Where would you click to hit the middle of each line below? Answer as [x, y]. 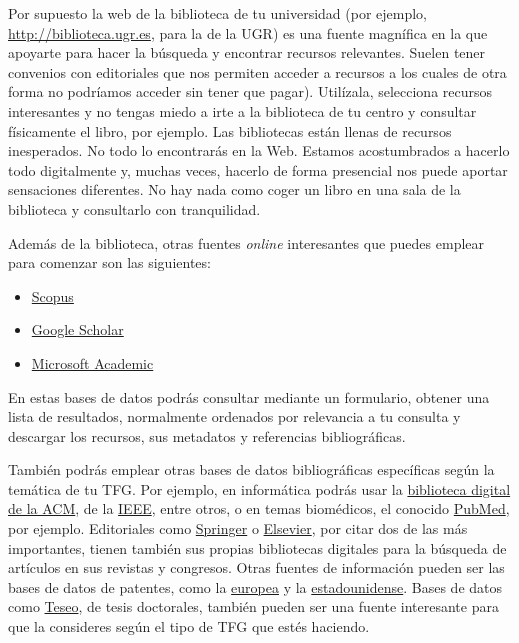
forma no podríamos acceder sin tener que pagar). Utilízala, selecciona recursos [250, 91]
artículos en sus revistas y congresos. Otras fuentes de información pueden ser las [256, 567]
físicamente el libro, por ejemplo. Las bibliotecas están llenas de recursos [230, 130]
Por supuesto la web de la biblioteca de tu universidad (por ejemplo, [218, 13]
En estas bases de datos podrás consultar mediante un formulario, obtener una [249, 396]
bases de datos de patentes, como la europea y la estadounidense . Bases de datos [255, 586]
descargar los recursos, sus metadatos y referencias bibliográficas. [207, 435]
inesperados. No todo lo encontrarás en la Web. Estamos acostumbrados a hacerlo [259, 150]
